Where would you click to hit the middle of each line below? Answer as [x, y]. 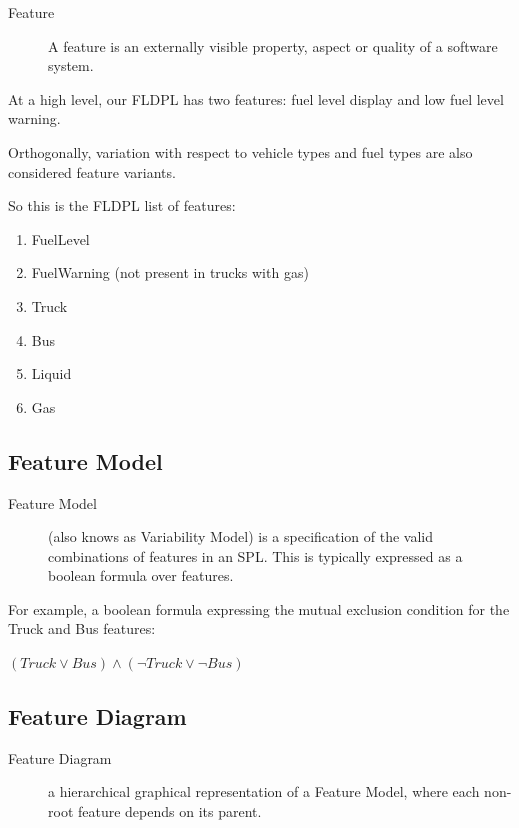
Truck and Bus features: [82, 628]
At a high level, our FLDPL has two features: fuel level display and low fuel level [256, 98]
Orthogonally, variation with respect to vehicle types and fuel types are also [240, 151]
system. [71, 65]
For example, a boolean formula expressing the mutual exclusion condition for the [259, 608]
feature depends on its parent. [169, 811]
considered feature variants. [92, 171]
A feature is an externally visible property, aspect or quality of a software [273, 45]
